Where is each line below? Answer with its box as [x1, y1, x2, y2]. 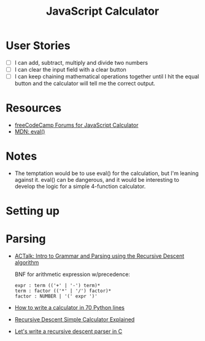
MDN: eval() [14, 128, 45, 135]
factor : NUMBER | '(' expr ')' [14, 293, 98, 299]
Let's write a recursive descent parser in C [14, 328, 123, 335]
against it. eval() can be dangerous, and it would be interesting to [14, 176, 179, 183]
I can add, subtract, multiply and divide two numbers [14, 59, 149, 66]
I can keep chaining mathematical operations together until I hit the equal [14, 73, 199, 80]
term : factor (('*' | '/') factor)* [14, 288, 112, 294]
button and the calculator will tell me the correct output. [14, 80, 156, 87]
